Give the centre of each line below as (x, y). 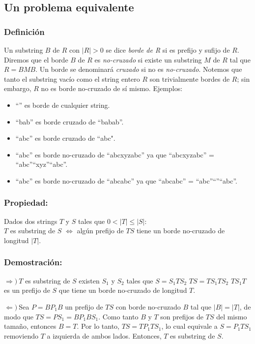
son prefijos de (182, 316)
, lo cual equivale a (189, 326)
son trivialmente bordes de (190, 78)
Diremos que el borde (36, 59)
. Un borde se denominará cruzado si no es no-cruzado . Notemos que (139, 69)
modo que (19, 316)
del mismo (232, 316)
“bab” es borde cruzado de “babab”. (70, 121)
